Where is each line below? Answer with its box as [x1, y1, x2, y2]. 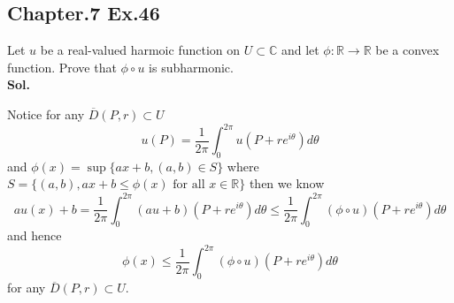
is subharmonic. [149, 57, 234, 76]
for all [173, 178, 205, 192]
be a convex [375, 41, 440, 59]
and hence [7, 226, 62, 245]
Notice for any [7, 104, 85, 123]
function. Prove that [7, 57, 117, 76]
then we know [249, 174, 325, 193]
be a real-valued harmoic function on [40, 41, 241, 59]
